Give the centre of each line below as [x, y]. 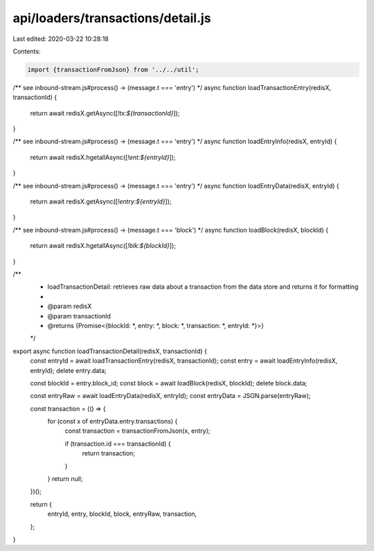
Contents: [27, 51]
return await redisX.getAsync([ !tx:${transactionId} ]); [105, 113]
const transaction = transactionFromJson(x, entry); [137, 431]
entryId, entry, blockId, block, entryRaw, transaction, [122, 514]
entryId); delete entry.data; [68, 370]
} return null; [65, 479]
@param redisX [70, 306]
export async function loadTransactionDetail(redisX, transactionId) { [110, 351]
